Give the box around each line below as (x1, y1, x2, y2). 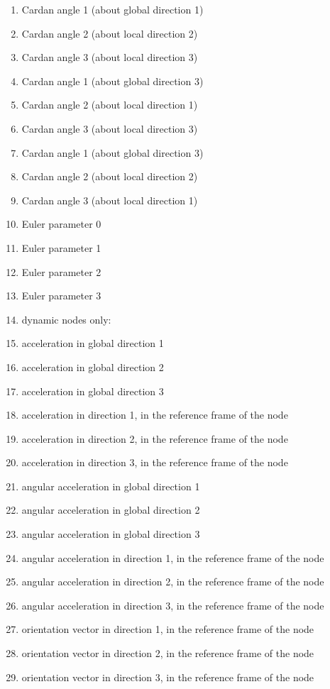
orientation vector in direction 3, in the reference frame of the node (21, 669, 314, 684)
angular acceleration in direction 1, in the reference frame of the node (21, 550, 324, 565)
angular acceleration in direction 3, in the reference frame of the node (21, 597, 324, 612)
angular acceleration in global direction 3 (21, 527, 200, 541)
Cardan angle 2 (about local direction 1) (21, 97, 198, 112)
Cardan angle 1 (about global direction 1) (21, 2, 204, 16)
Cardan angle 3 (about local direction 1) (21, 192, 198, 207)
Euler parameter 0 (21, 216, 101, 231)
